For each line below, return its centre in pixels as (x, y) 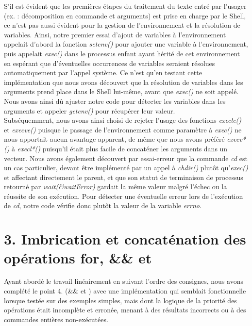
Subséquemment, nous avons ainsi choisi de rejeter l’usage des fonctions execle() (123, 120)
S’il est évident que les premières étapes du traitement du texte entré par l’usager (125, 6)
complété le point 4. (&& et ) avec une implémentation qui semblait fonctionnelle (125, 290)
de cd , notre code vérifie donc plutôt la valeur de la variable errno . (103, 205)
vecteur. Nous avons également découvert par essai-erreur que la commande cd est (126, 158)
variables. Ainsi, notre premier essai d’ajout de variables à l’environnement (115, 34)
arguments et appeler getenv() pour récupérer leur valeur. (90, 110)
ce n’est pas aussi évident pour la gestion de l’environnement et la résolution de (122, 25)
